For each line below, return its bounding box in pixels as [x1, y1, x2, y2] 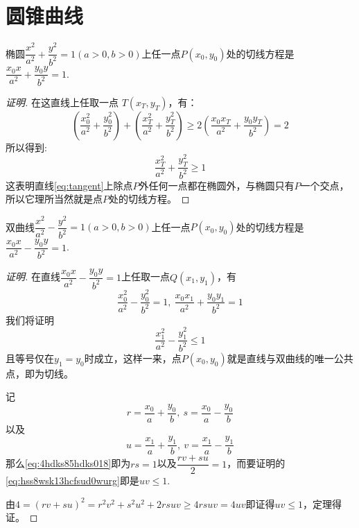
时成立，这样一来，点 [84, 350, 182, 365]
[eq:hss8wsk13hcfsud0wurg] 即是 [6, 473, 139, 488]
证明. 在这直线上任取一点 [6, 94, 119, 109]
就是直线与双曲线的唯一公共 [227, 350, 353, 365]
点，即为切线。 [6, 366, 73, 380]
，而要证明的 [227, 456, 286, 470]
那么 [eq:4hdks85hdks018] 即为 [6, 456, 131, 470]
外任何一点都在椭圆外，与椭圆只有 [139, 178, 295, 192]
